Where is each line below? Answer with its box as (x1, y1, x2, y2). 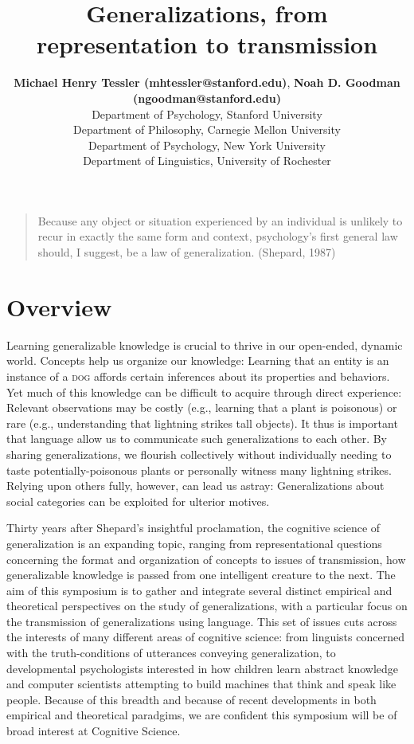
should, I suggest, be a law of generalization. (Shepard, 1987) (37, 244, 336, 260)
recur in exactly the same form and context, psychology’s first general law (37, 228, 398, 245)
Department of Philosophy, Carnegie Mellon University (73, 121, 341, 138)
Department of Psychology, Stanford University (92, 105, 322, 122)
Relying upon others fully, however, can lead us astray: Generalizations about (6, 477, 385, 494)
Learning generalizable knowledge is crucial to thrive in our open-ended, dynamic (6, 336, 403, 353)
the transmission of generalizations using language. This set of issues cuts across (6, 613, 397, 629)
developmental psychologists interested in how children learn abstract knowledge (6, 660, 399, 676)
